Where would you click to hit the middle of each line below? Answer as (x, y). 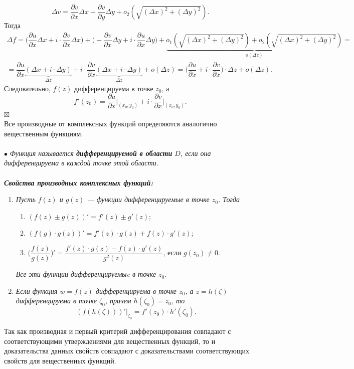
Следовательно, (27, 88)
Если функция (37, 291)
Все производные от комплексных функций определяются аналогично (111, 124)
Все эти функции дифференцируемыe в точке (86, 274)
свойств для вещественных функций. (60, 360)
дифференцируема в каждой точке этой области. (81, 163)
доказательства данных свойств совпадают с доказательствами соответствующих (127, 351)
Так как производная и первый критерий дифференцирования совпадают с (118, 331)
